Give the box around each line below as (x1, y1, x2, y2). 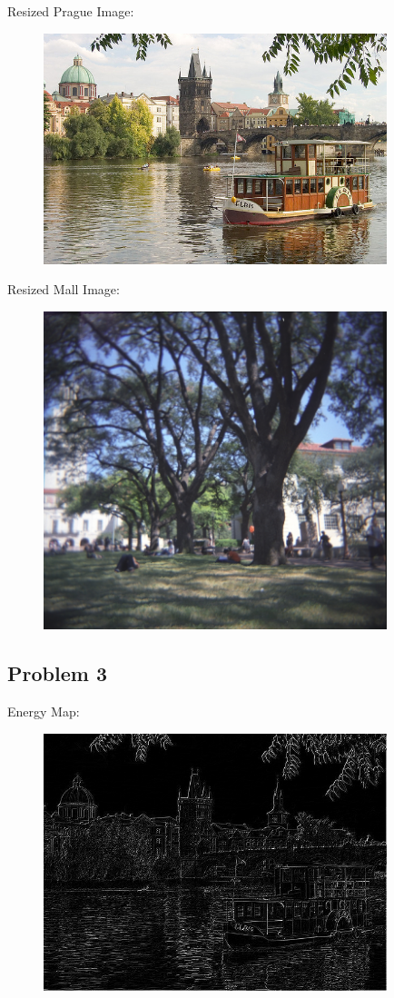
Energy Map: (7, 702, 80, 721)
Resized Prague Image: (7, 2, 134, 20)
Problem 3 (7, 659, 107, 687)
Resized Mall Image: (7, 280, 120, 299)
